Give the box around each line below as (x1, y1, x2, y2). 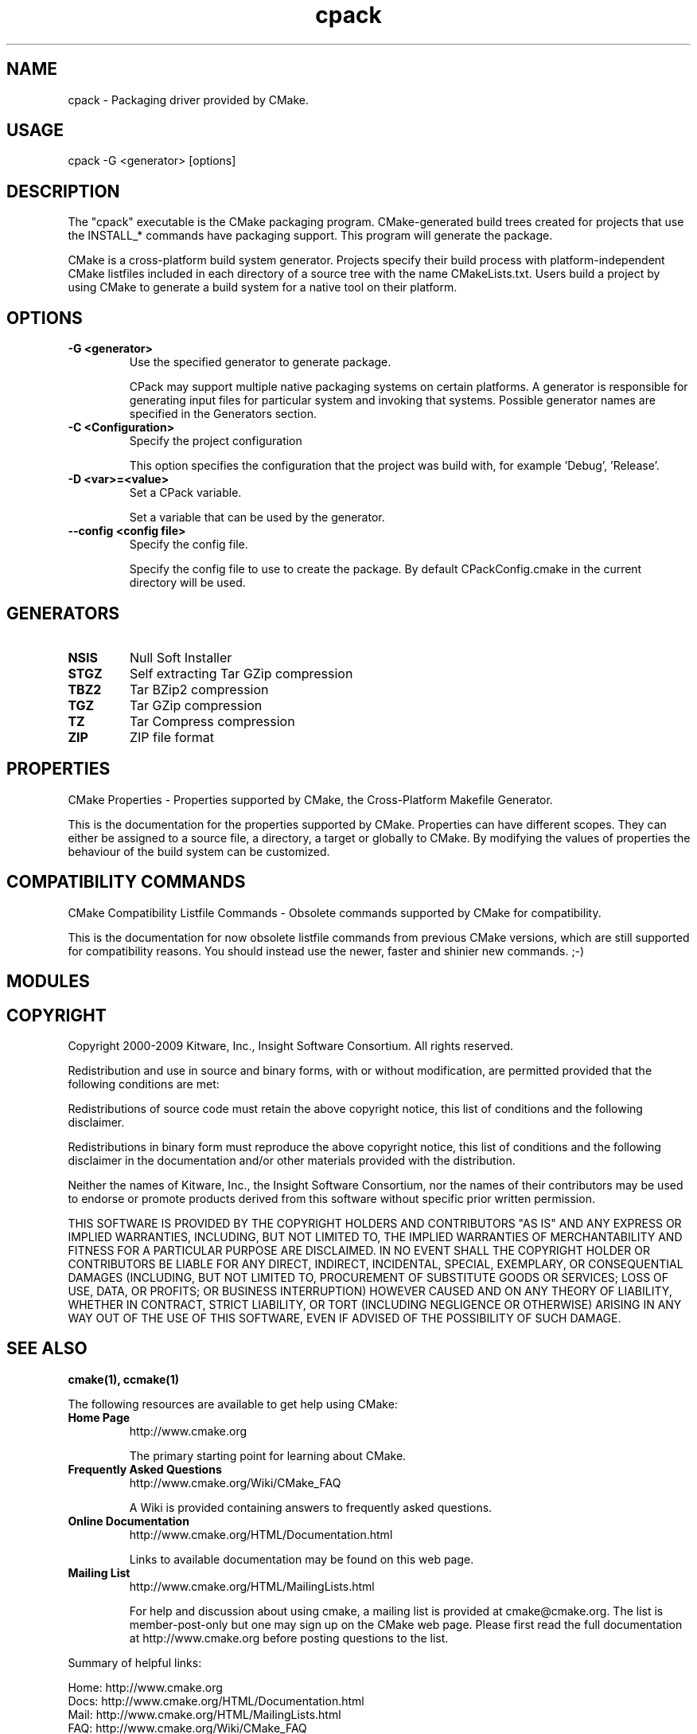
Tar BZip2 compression (129, 681, 269, 697)
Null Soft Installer (129, 649, 232, 666)
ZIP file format (129, 728, 215, 745)
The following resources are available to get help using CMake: (68, 1396, 398, 1411)
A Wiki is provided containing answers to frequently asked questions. (129, 1500, 493, 1514)
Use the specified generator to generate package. (129, 355, 391, 369)
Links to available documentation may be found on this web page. (129, 1552, 474, 1566)
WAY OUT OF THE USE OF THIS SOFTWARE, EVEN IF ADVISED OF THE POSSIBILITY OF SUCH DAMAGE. (68, 1310, 621, 1325)
